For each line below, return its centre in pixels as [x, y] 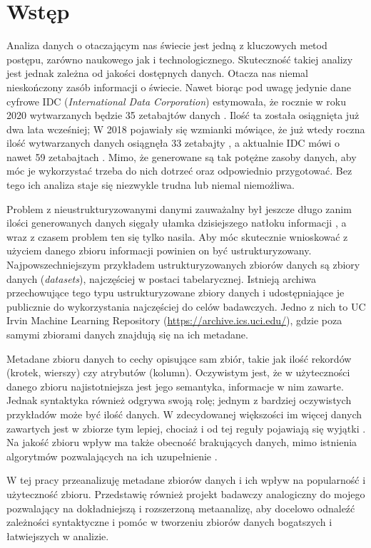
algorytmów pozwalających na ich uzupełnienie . [112, 456]
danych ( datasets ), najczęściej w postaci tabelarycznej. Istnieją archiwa [161, 278]
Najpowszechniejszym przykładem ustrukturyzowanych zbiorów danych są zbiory [183, 265]
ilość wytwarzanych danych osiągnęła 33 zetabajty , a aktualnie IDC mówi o [173, 143]
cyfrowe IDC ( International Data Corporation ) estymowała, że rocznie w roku [177, 101]
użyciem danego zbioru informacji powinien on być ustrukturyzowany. [159, 250]
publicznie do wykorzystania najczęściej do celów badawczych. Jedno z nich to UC [186, 306]
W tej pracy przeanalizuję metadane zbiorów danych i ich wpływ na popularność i [186, 480]
